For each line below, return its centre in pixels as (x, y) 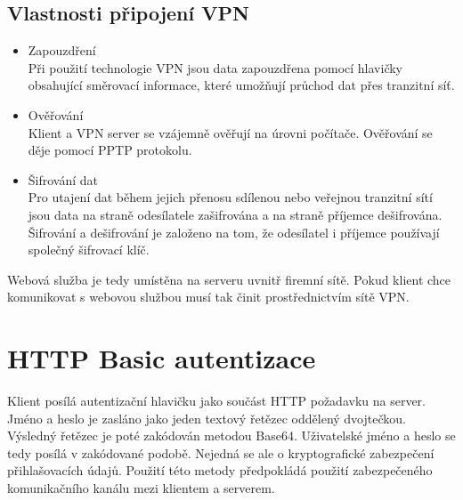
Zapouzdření (62, 50)
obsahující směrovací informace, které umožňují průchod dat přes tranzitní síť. (241, 85)
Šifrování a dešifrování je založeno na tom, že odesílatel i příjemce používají (234, 232)
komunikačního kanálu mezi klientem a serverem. (141, 488)
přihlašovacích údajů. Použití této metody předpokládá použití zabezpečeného (220, 470)
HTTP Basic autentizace (162, 358)
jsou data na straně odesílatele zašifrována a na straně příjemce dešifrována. (235, 214)
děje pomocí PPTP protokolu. (110, 150)
